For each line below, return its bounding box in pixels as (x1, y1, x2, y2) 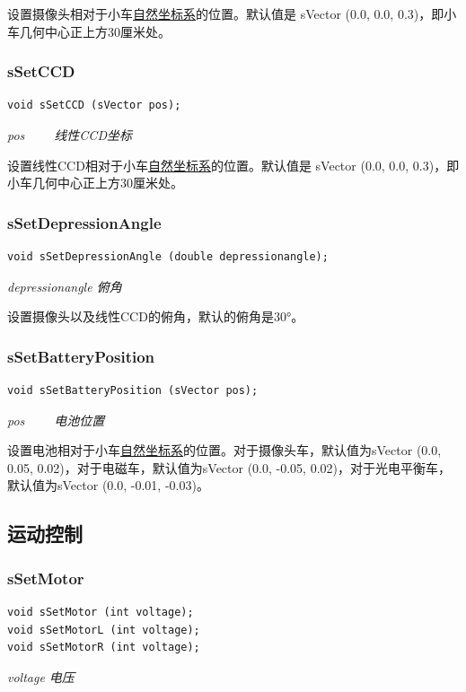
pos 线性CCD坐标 (7, 126, 132, 144)
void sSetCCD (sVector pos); (7, 99, 181, 112)
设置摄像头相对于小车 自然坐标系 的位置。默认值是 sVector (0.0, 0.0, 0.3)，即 (7, 4, 444, 22)
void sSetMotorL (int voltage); (7, 623, 200, 636)
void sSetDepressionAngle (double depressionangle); (7, 250, 329, 263)
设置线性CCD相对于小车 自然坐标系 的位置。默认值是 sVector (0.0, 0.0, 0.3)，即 (7, 155, 460, 174)
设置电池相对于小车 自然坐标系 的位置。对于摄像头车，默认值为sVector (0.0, (7, 441, 442, 460)
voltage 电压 (7, 667, 75, 686)
